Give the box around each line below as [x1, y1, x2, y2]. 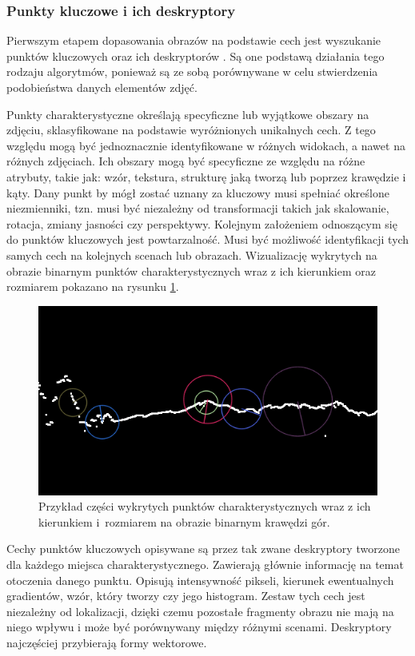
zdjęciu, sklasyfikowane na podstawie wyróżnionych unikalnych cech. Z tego [6, 121, 376, 138]
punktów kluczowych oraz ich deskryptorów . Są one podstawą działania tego [6, 47, 385, 64]
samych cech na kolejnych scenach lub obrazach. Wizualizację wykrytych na [6, 246, 377, 263]
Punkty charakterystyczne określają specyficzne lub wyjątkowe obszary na [6, 105, 369, 122]
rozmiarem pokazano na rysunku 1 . [6, 278, 179, 295]
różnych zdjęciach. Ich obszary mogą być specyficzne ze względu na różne [6, 153, 365, 169]
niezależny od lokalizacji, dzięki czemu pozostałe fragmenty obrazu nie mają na [6, 602, 394, 619]
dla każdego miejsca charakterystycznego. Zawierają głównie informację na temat [6, 556, 404, 573]
